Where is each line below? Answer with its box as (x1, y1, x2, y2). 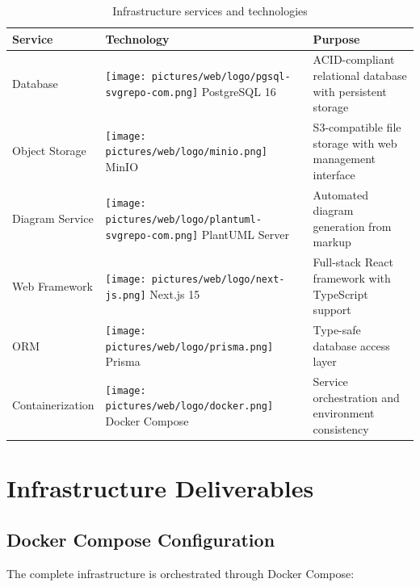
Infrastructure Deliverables (6, 472, 314, 505)
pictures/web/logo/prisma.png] (105, 341, 274, 353)
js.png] (105, 289, 146, 301)
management (313, 150, 376, 167)
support (313, 301, 351, 318)
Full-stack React (313, 254, 393, 270)
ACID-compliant (313, 51, 395, 68)
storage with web (313, 134, 397, 151)
